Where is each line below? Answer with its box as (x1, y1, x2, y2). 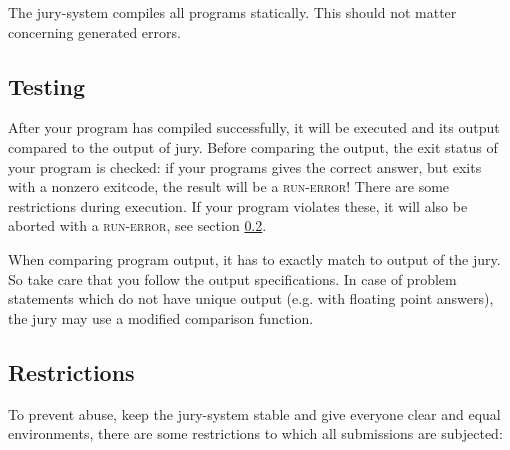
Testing (8, 70, 85, 101)
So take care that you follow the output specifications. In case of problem (8, 268, 457, 289)
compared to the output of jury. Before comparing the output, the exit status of (8, 136, 498, 157)
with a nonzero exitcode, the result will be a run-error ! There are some (8, 176, 450, 197)
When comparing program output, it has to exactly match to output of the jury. (8, 248, 501, 269)
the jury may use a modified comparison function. (8, 307, 314, 328)
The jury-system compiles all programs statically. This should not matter (8, 2, 457, 22)
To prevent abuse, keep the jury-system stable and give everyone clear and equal (8, 403, 501, 424)
